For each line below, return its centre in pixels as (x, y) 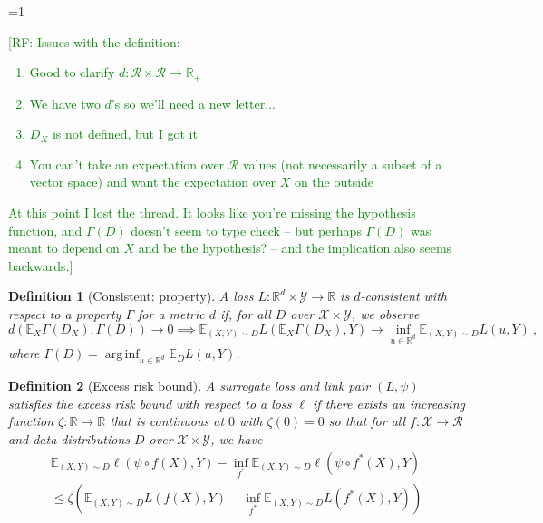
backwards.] (41, 265)
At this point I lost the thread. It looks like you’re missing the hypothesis (212, 213)
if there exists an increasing (389, 403)
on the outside (334, 182)
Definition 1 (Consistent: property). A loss (131, 296)
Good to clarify (72, 72)
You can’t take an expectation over (127, 164)
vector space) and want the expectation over (152, 182)
